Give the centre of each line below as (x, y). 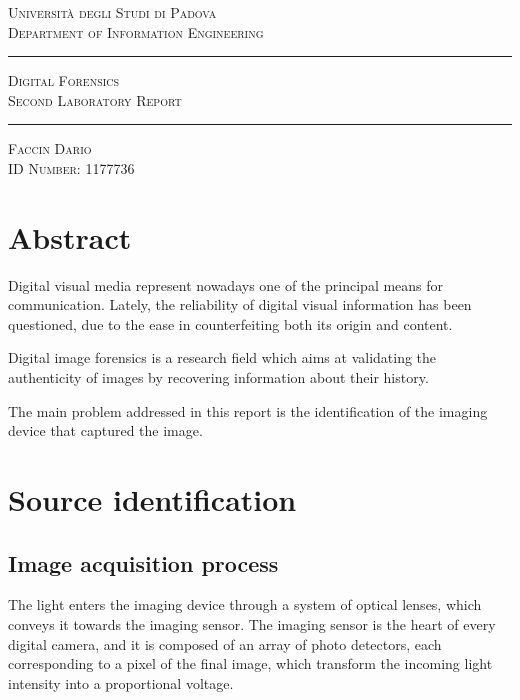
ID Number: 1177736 (71, 167)
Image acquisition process (143, 562)
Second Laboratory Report (95, 99)
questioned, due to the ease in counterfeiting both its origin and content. (230, 323)
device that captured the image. (105, 430)
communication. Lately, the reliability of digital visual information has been (240, 304)
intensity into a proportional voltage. (121, 682)
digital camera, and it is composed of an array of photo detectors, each (225, 643)
